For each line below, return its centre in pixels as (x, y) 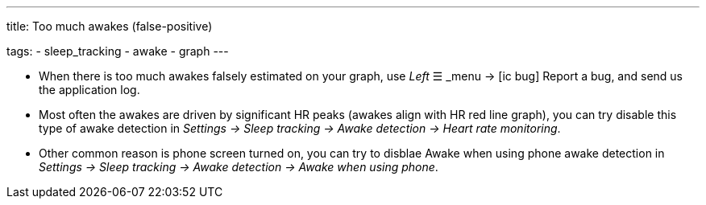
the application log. (89, 90)
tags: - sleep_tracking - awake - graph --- (118, 51)
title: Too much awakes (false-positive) (110, 26)
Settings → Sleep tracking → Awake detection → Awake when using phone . (239, 167)
